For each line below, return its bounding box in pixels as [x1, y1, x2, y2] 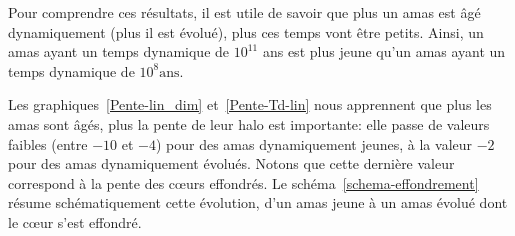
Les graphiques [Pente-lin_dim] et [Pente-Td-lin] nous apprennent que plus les [8, 94, 492, 115]
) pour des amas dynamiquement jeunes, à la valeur [155, 133, 473, 154]
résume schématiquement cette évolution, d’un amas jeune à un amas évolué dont [8, 192, 508, 213]
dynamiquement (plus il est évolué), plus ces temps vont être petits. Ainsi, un [8, 21, 484, 42]
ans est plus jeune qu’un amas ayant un [262, 41, 506, 62]
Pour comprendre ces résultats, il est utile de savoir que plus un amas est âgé [8, 2, 481, 22]
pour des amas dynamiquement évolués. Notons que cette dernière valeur [8, 153, 455, 174]
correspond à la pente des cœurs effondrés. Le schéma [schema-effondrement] [8, 172, 479, 193]
